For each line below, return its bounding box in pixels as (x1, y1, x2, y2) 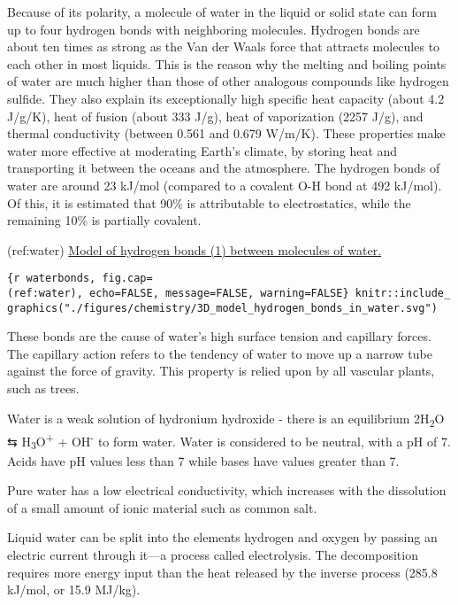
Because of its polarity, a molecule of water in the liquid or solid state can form (7, 3, 437, 20)
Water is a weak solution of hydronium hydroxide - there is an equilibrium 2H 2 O (7, 408, 445, 430)
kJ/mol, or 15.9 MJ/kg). (7, 580, 141, 599)
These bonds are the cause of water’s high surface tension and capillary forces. (7, 327, 431, 345)
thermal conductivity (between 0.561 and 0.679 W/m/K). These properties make (7, 124, 446, 143)
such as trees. (7, 379, 80, 398)
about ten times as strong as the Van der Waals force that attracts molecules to (7, 37, 440, 56)
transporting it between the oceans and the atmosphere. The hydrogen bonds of (7, 159, 440, 177)
